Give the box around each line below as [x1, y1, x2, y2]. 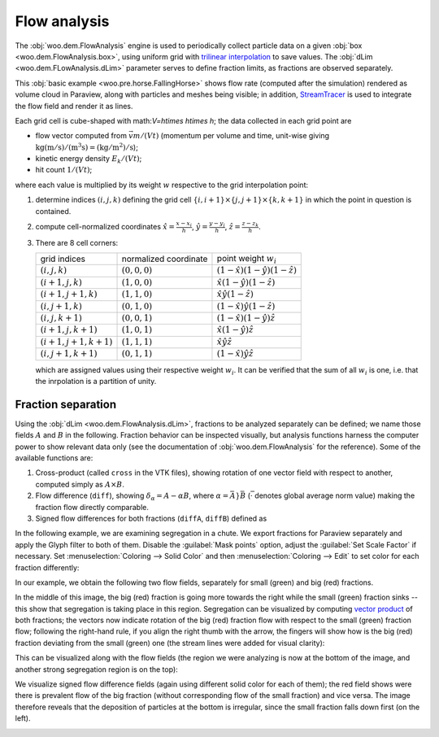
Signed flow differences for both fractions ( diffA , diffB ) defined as [35, 513, 267, 523]
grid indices [40, 253, 85, 264]
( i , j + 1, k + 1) [40, 348, 98, 360]
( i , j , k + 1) [40, 312, 83, 323]
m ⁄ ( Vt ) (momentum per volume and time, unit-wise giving [133, 131, 329, 141]
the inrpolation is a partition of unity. [35, 376, 157, 386]
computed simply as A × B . [35, 479, 125, 489]
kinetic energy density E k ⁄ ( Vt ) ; [35, 154, 142, 165]
